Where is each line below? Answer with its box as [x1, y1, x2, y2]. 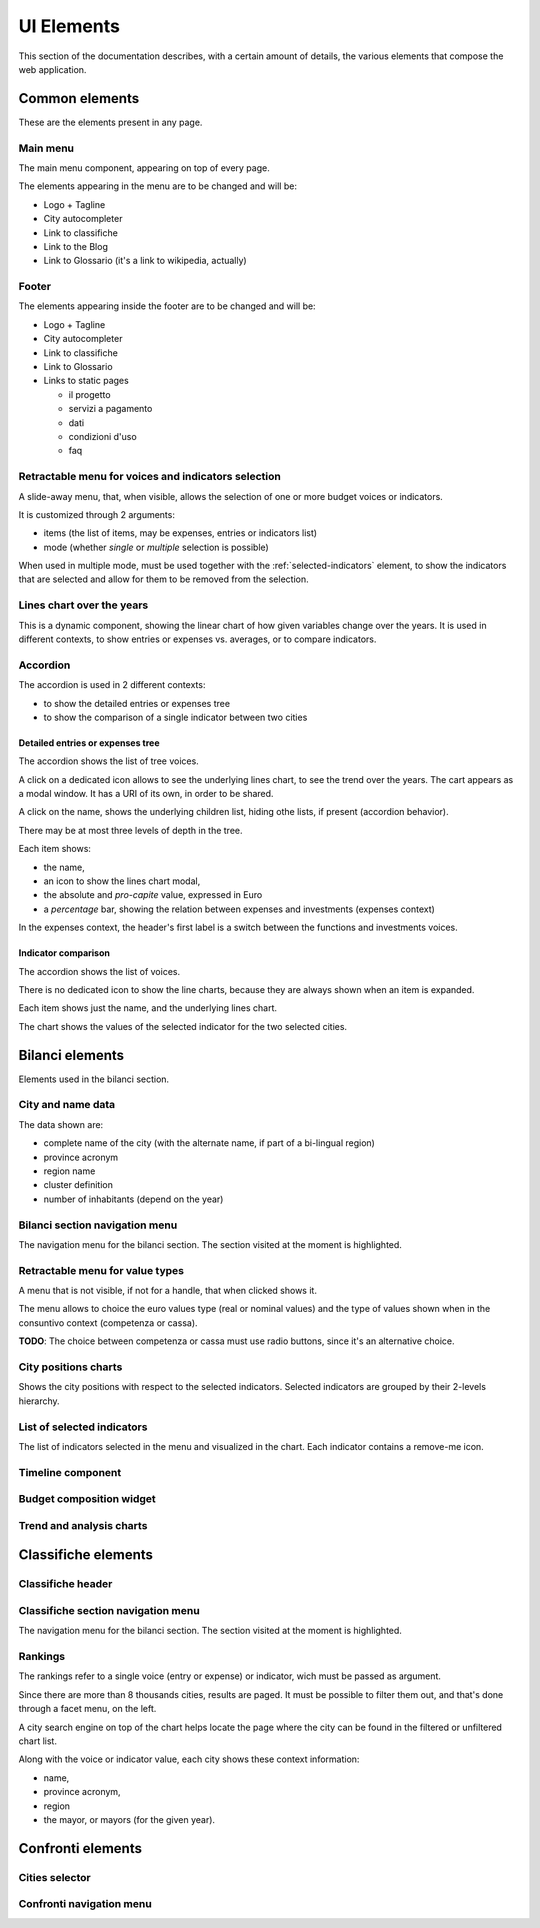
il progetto [68, 388, 111, 400]
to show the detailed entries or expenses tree [43, 697, 230, 709]
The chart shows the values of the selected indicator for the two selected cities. [18, 1020, 348, 1032]
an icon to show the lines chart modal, [43, 875, 201, 887]
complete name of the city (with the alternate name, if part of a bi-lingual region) [43, 1137, 375, 1149]
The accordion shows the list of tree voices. [18, 755, 199, 767]
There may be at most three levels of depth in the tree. [18, 824, 244, 836]
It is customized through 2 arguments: [18, 508, 175, 520]
